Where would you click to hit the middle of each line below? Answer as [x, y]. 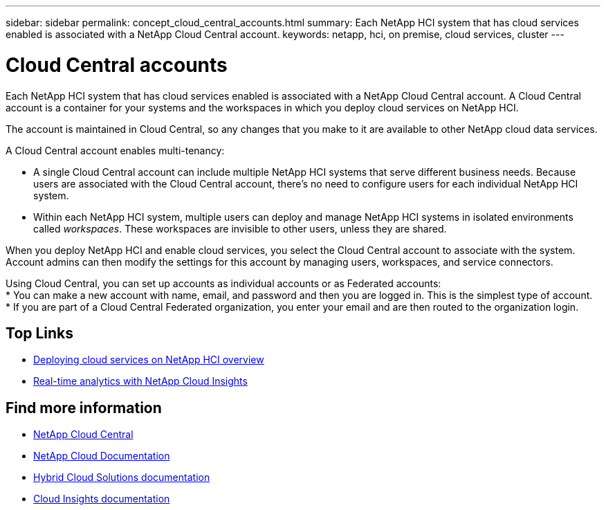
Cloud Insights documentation [102, 499]
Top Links [40, 333]
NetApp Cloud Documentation [102, 456]
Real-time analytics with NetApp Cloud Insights [140, 381]
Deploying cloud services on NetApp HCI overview [149, 360]
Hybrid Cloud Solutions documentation [122, 477]
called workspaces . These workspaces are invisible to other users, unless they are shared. [240, 228]
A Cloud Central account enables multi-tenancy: [115, 150]
